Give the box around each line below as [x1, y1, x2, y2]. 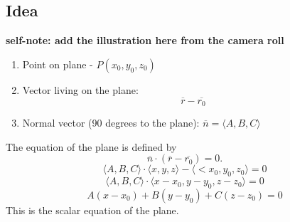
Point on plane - [22, 56, 93, 71]
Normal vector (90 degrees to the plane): [22, 115, 200, 130]
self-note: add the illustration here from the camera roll [6, 33, 284, 48]
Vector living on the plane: [22, 82, 139, 97]
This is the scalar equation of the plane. [6, 202, 179, 217]
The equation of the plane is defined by [6, 139, 177, 154]
